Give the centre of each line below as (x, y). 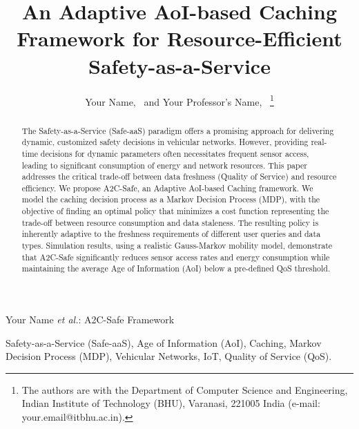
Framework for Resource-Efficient (179, 38)
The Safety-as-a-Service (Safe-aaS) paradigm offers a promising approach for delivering (178, 130)
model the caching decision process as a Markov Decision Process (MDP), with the (171, 199)
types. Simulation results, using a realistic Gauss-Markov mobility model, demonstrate (177, 246)
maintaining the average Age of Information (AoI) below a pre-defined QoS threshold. (176, 268)
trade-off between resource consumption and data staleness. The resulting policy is (170, 222)
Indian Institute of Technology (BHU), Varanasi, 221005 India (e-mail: (171, 403)
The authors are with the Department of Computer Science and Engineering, (185, 389)
